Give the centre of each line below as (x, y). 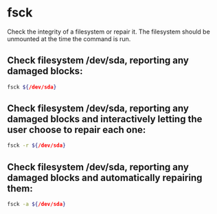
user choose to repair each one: (77, 130)
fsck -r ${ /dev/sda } (37, 145)
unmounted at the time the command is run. (69, 38)
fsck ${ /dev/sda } (32, 87)
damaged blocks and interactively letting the (105, 119)
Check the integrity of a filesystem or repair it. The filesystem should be (109, 32)
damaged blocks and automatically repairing (105, 177)
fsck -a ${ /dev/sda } (37, 204)
